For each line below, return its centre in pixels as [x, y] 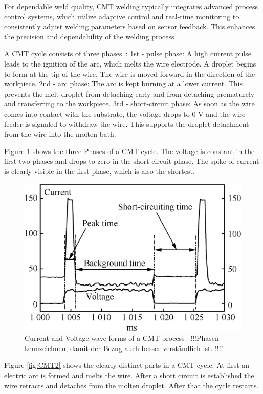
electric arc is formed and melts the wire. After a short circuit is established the [129, 375]
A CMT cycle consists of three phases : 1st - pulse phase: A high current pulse [128, 53]
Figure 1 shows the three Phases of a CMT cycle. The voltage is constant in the [129, 151]
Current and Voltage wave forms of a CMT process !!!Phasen [122, 338]
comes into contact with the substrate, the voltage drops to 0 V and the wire [125, 113]
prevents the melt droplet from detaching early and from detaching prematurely [129, 93]
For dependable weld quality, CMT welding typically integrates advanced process [131, 6]
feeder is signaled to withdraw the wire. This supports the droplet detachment [127, 124]
